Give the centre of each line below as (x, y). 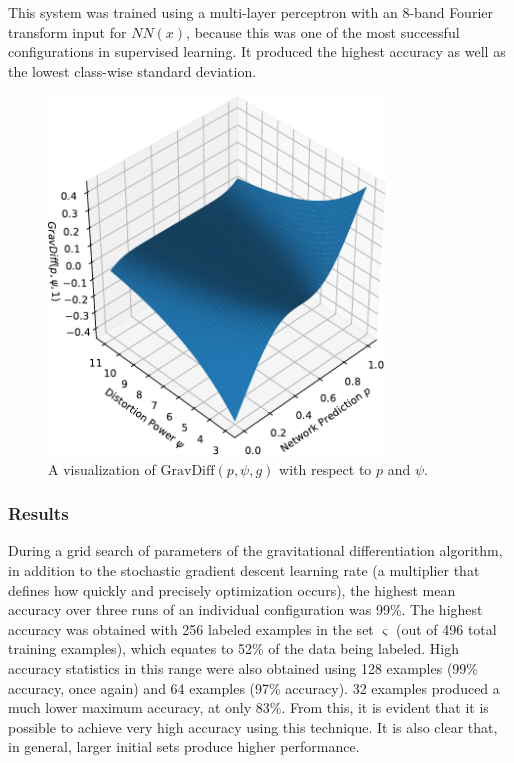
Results (38, 513)
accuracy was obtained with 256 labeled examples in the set (191, 628)
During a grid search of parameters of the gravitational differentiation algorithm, (255, 550)
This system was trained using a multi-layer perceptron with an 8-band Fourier (250, 12)
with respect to (325, 468)
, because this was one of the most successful (323, 31)
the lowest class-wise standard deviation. (132, 70)
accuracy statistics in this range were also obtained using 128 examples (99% (243, 668)
